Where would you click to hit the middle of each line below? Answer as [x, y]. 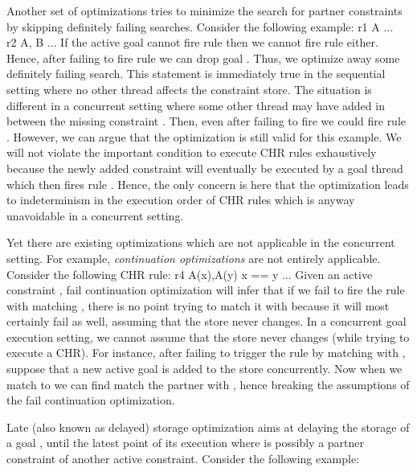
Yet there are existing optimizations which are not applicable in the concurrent [201, 242]
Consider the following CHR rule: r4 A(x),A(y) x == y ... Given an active [190, 274]
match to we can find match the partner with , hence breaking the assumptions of [208, 384]
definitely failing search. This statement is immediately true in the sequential [196, 74]
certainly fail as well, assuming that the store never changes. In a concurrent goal [206, 321]
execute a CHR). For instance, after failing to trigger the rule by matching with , [206, 353]
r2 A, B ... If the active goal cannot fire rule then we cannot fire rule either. [192, 42]
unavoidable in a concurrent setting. [95, 215]
